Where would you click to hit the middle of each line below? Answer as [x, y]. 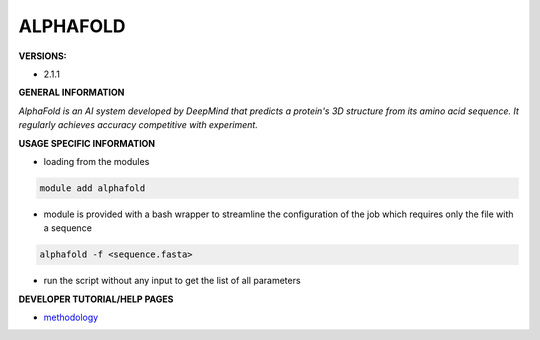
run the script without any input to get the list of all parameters [172, 281]
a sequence [67, 228]
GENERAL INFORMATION [71, 92]
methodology [71, 317]
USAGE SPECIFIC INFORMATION [87, 143]
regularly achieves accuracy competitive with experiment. [138, 125]
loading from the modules [96, 161]
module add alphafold [92, 188]
